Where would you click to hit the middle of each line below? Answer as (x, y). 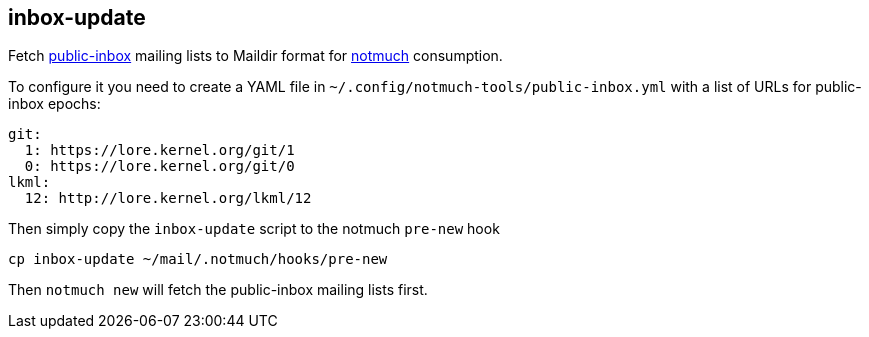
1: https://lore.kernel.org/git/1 (159, 150)
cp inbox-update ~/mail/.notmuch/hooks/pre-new (198, 259)
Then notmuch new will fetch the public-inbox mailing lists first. (218, 290)
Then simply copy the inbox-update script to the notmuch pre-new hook (254, 229)
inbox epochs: (54, 104)
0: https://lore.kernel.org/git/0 (159, 166)
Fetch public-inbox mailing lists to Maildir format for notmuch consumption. (255, 56)
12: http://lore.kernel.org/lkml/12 (168, 198)
